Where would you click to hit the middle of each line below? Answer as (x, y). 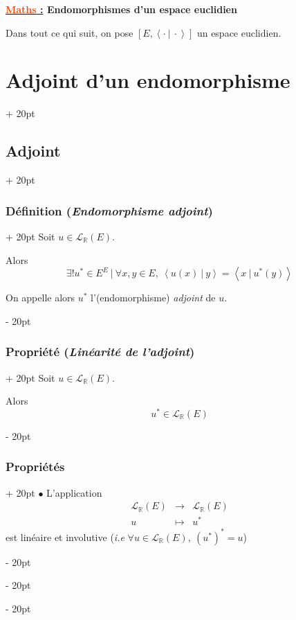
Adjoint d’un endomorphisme (148, 80)
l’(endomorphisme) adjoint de (153, 298)
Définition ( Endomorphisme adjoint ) (109, 210)
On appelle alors (40, 298)
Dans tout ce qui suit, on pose (70, 32)
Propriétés (35, 467)
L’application (74, 492)
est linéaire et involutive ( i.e (65, 537)
